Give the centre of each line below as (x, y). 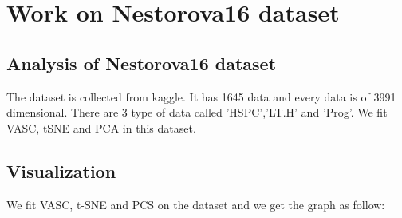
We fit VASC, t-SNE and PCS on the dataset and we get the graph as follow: (196, 204)
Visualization (61, 170)
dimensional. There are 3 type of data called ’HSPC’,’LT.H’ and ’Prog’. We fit (197, 112)
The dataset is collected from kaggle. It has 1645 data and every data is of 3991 (201, 96)
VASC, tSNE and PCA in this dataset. (101, 127)
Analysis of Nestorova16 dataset (142, 63)
